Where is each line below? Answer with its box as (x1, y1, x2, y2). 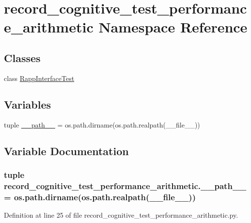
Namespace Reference (98, 17, 248, 37)
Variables (4, 96, 51, 111)
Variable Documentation (4, 143, 129, 158)
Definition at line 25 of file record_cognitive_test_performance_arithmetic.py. (4, 210, 238, 220)
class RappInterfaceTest (4, 73, 75, 83)
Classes (4, 50, 41, 65)
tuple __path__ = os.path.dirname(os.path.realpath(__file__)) (4, 119, 200, 129)
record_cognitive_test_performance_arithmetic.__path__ (4, 179, 247, 191)
